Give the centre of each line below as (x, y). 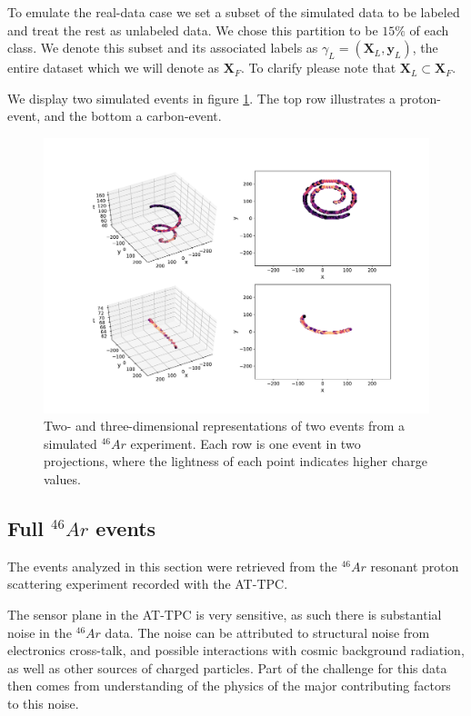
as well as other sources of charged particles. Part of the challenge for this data (227, 667)
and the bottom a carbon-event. (133, 116)
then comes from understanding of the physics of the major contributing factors (229, 686)
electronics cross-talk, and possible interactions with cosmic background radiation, (236, 650)
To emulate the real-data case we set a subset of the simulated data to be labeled (234, 12)
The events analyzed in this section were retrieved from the (172, 566)
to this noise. (43, 703)
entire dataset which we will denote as (114, 68)
